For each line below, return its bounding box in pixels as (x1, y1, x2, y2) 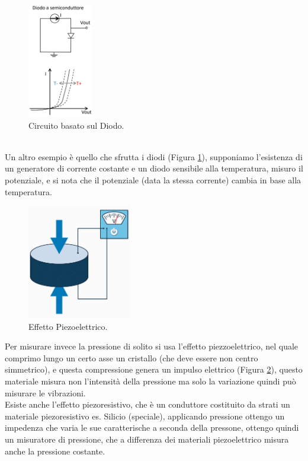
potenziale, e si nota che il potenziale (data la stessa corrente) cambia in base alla (5, 173, 301, 186)
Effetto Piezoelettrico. (28, 320, 108, 332)
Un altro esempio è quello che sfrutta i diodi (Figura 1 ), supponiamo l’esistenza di (5, 150, 303, 163)
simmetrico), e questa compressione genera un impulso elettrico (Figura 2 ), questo (5, 363, 303, 376)
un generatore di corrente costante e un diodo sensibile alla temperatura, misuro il (5, 162, 303, 174)
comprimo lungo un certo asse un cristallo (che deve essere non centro (5, 351, 258, 364)
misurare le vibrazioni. (5, 386, 86, 399)
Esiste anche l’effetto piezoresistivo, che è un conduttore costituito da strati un (5, 398, 290, 411)
